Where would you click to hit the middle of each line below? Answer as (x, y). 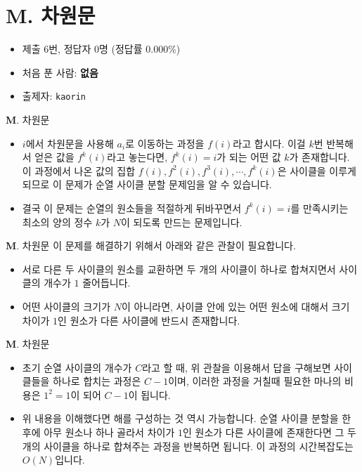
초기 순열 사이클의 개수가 (77, 367)
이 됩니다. (149, 394)
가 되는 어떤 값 (249, 157)
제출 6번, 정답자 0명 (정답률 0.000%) (101, 49)
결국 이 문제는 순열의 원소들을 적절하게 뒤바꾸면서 (132, 208)
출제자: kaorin (54, 96)
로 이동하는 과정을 (165, 143)
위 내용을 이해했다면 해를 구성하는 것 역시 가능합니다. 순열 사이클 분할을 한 (187, 418)
